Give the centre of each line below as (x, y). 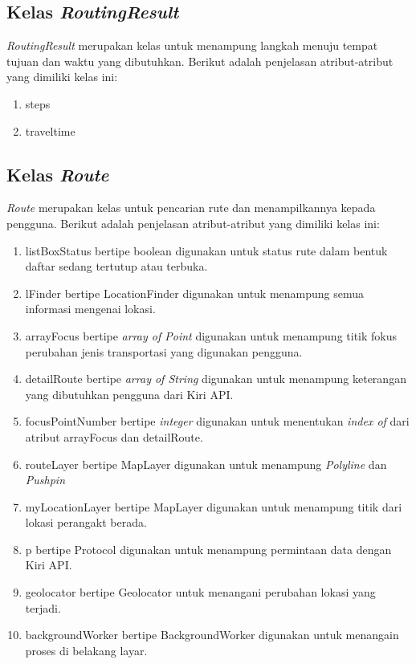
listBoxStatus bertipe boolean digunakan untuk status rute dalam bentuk (206, 250)
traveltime (50, 130)
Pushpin (45, 480)
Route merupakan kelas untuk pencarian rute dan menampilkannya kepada (191, 208)
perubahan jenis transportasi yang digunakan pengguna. (164, 351)
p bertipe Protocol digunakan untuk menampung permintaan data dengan (208, 549)
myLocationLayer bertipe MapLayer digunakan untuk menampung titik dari (214, 506)
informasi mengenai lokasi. (90, 309)
